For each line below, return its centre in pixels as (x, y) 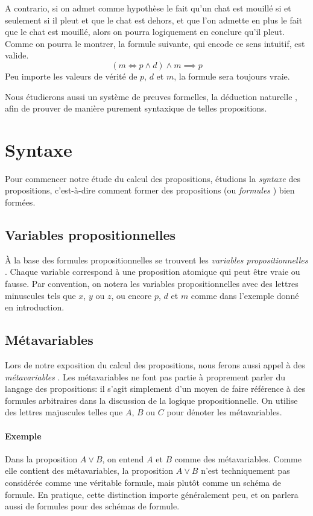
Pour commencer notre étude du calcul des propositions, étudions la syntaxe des (153, 178)
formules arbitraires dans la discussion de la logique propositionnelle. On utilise (151, 400)
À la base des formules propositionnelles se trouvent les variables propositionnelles (156, 260)
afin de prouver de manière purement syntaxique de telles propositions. (136, 108)
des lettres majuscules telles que (64, 412)
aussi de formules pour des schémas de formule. (92, 506)
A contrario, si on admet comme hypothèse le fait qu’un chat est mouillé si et (148, 8)
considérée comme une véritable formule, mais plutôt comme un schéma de (143, 482)
